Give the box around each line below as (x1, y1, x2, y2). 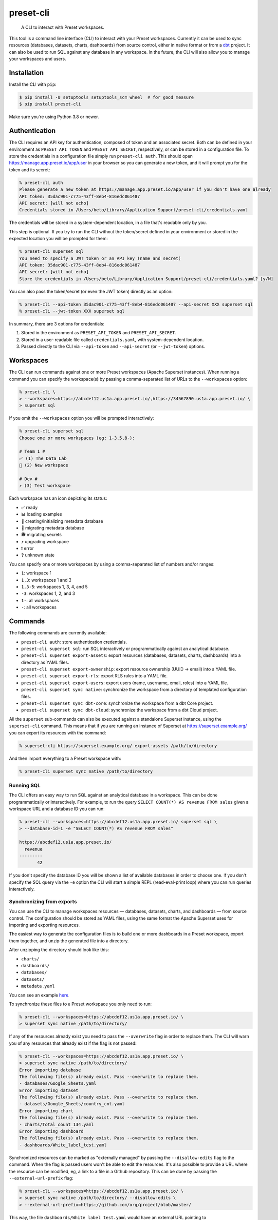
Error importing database (19, 1067, 81, 1073)
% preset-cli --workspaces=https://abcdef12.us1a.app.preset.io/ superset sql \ (19, 819, 217, 825)
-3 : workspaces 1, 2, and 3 (21, 590, 75, 596)
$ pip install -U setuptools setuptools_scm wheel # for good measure (19, 95, 194, 100)
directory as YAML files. (21, 659, 69, 665)
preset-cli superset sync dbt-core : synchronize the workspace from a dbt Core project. (21, 700, 214, 706)
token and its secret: (9, 166, 50, 173)
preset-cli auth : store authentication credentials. (21, 639, 127, 645)
